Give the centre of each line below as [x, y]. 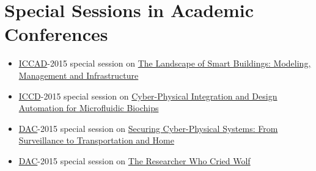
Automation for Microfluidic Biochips [89, 108]
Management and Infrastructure [79, 75]
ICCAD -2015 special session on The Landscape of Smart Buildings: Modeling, [165, 63]
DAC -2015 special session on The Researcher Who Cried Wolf [134, 160]
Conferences [56, 34]
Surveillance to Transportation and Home [96, 140]
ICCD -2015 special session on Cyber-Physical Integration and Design [148, 96]
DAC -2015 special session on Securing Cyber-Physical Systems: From [148, 128]
